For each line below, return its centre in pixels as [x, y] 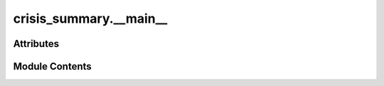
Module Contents [52, 66]
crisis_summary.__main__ [90, 18]
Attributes [36, 44]
